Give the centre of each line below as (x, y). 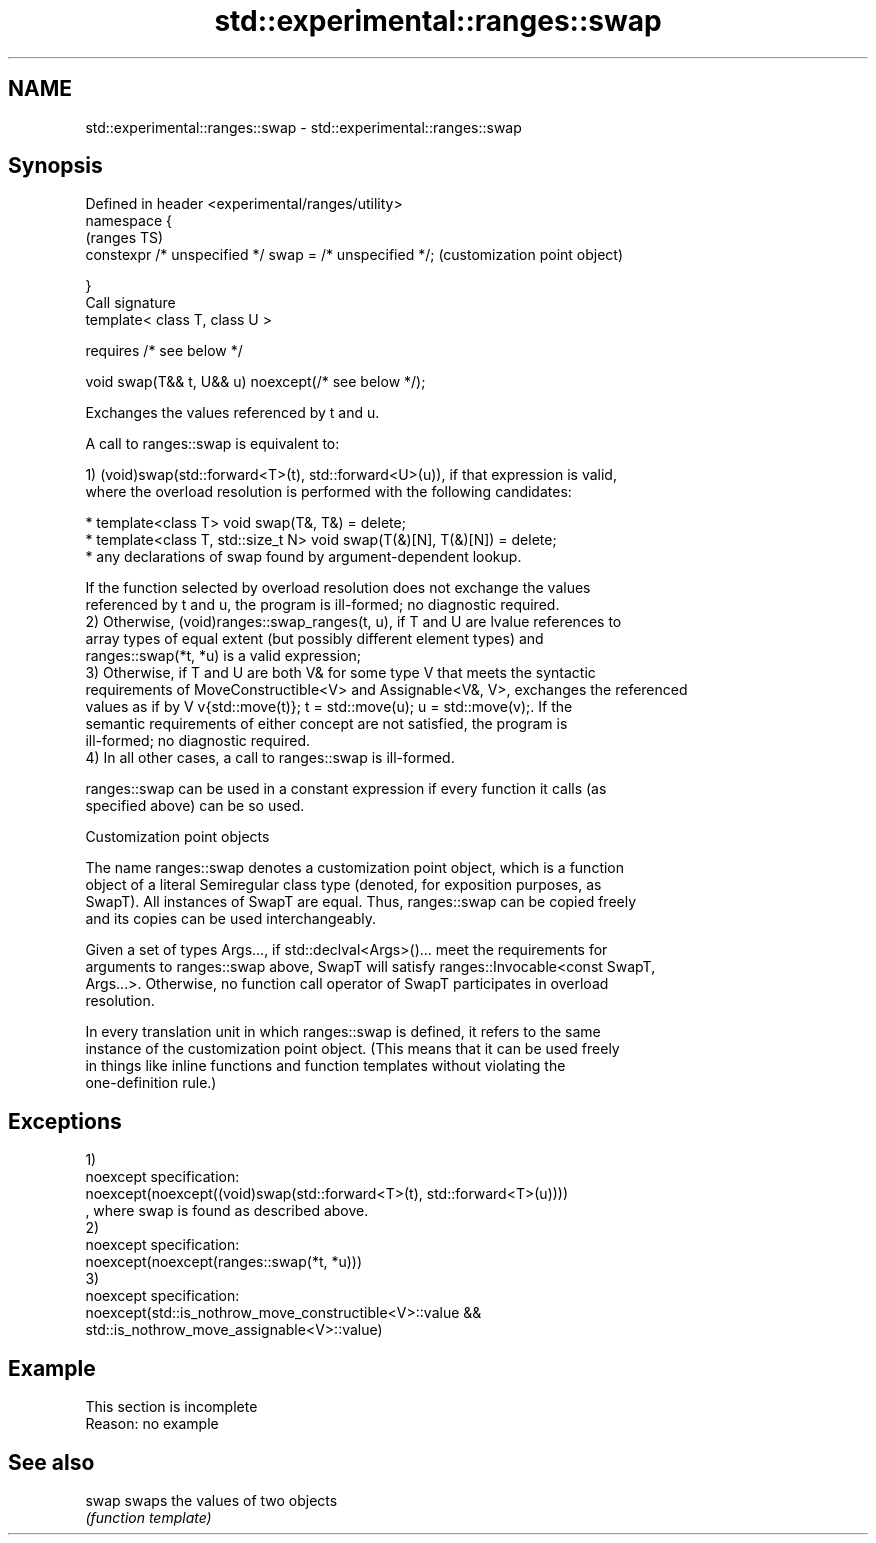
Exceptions (65, 1121)
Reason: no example (152, 1424)
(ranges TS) (124, 238)
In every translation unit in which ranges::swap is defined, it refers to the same (343, 1032)
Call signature (130, 303)
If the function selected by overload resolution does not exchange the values (338, 588)
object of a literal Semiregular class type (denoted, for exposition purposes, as (343, 885)
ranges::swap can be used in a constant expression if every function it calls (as (346, 789)
